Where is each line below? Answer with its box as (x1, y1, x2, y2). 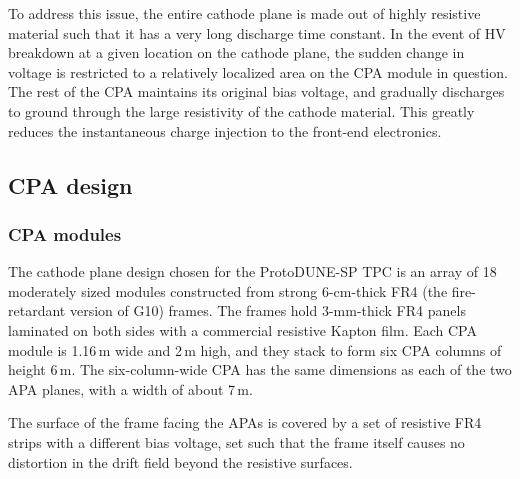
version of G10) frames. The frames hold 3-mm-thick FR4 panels (69, 300, 466, 321)
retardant (8, 300, 66, 321)
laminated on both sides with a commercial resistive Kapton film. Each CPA (8, 319, 477, 340)
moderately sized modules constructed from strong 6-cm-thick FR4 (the (8, 280, 448, 301)
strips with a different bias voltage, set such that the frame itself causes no (8, 431, 465, 452)
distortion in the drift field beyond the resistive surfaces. (8, 451, 353, 472)
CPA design (8, 169, 133, 200)
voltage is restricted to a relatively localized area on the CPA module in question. (8, 61, 508, 82)
